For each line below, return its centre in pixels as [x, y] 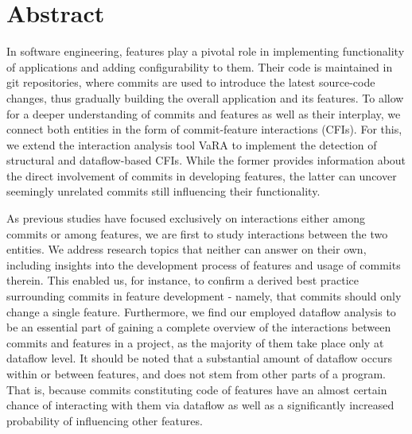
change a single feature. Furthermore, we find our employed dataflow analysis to [201, 311]
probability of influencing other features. [105, 420]
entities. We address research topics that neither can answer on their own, [187, 249]
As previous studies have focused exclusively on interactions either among [186, 218]
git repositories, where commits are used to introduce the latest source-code [191, 82]
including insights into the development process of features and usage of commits [204, 264]
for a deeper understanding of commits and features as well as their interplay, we [204, 113]
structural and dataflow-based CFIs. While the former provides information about [206, 160]
